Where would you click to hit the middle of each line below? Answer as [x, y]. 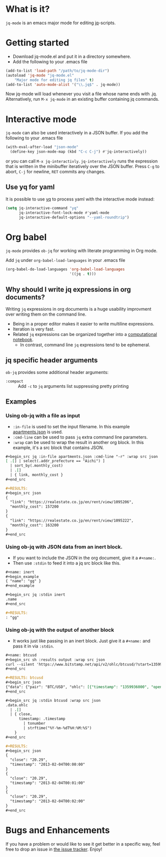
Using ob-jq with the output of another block [60, 630]
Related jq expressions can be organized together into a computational [85, 334]
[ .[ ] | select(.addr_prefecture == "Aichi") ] [55, 461]
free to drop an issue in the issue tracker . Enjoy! [54, 849]
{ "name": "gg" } [23, 581]
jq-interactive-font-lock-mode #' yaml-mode [64, 213]
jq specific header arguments [52, 360]
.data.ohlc [17, 705]
